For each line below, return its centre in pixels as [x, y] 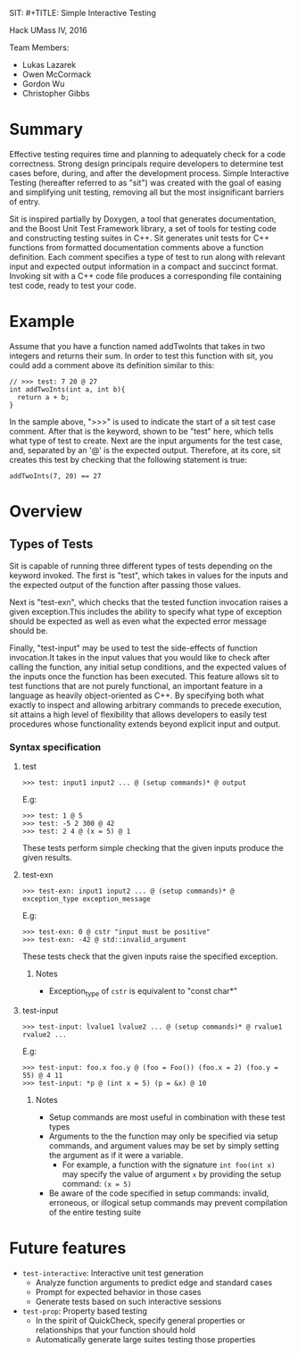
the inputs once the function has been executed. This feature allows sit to [144, 676]
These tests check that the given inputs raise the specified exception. [150, 956]
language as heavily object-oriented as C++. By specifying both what [137, 695]
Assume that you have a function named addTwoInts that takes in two [137, 346]
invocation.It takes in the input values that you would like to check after [140, 657]
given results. [47, 858]
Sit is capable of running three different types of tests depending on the [141, 566]
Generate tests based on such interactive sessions [128, 1301]
